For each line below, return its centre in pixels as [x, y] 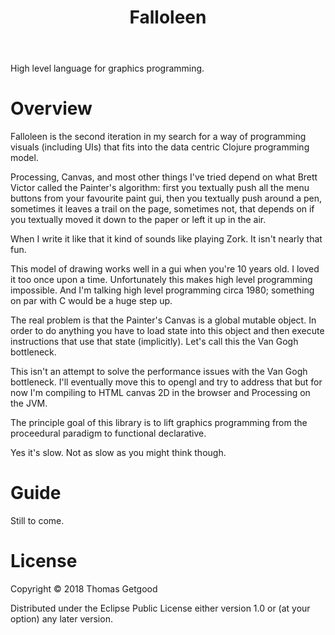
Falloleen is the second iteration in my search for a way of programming [158, 137]
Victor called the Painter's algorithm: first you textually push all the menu [160, 188]
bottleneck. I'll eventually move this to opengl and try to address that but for [166, 382]
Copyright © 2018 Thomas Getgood [84, 589]
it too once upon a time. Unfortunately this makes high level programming [161, 280]
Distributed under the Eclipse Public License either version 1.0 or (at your [160, 608]
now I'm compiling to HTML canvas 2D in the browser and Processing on [160, 393]
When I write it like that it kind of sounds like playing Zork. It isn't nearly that [166, 239]
